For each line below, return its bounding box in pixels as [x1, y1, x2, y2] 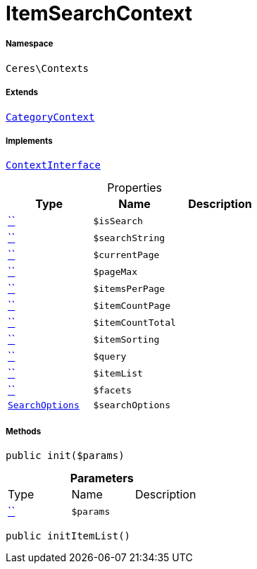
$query [93, 350, 127, 362]
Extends [6, 87, 39, 98]
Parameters [70, 471, 134, 486]
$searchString [93, 232, 165, 243]
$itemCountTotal [93, 317, 176, 328]
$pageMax [93, 266, 138, 277]
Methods [6, 426, 42, 436]
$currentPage [93, 249, 160, 260]
